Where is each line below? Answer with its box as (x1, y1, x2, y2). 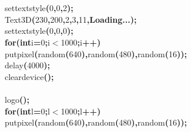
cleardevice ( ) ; (5, 70, 54, 82)
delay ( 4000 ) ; (5, 59, 50, 71)
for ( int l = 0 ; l (5, 105, 50, 117)
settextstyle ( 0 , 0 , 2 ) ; (5, 2, 73, 14)
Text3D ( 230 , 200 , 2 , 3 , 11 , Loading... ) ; (5, 13, 137, 25)
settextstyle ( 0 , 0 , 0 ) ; (5, 25, 73, 37)
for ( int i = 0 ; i (5, 36, 50, 48)
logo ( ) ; (5, 93, 29, 105)
